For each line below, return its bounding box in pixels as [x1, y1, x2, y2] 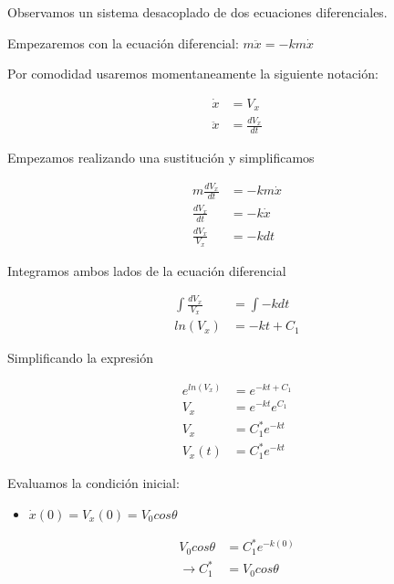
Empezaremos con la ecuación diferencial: [7, 33, 239, 52]
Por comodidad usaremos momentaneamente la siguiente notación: [7, 64, 378, 83]
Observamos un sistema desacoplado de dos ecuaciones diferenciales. [7, 3, 388, 21]
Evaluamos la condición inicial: [7, 473, 180, 493]
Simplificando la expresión [7, 348, 153, 367]
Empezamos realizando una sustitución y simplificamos [7, 148, 315, 167]
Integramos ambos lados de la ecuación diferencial [7, 260, 286, 280]
